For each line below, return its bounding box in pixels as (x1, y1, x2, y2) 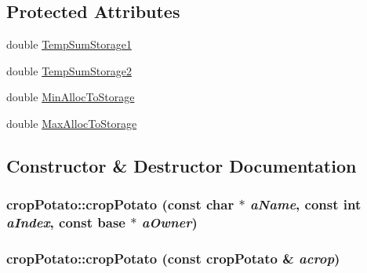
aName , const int (249, 195, 362, 214)
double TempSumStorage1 (6, 36, 132, 53)
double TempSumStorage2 (6, 62, 132, 78)
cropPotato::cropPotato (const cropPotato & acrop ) (6, 249, 340, 268)
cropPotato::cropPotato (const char (6, 195, 234, 214)
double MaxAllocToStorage (6, 115, 137, 131)
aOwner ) (141, 213, 198, 232)
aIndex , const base (6, 213, 125, 232)
